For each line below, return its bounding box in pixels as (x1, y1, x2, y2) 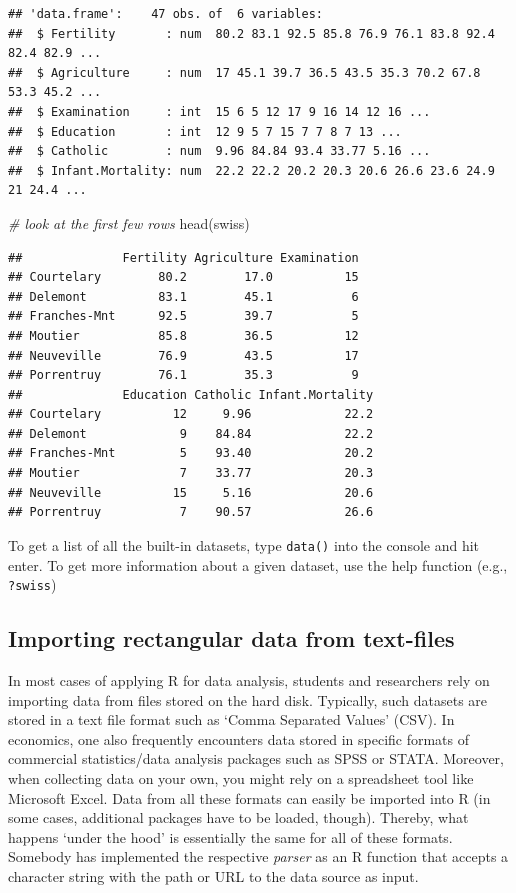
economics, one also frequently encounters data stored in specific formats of (8, 728, 470, 749)
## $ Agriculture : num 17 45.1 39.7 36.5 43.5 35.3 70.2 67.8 (8, 65, 481, 80)
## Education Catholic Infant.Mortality (8, 387, 374, 402)
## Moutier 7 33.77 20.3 (8, 466, 374, 481)
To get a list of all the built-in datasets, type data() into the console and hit (8, 534, 480, 555)
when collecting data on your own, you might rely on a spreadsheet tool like (8, 767, 474, 788)
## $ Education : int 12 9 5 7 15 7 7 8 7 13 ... (8, 124, 402, 139)
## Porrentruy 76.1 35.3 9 (8, 368, 359, 383)
